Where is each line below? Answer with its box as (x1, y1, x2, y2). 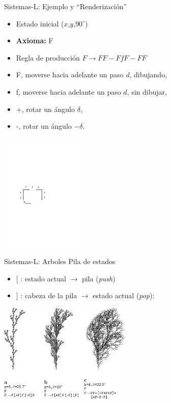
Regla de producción (16, 52, 80, 63)
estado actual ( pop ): (93, 290, 155, 301)
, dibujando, (129, 69, 167, 80)
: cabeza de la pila (20, 290, 77, 301)
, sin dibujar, (127, 86, 167, 97)
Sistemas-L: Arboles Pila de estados (4, 256, 116, 267)
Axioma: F (16, 35, 53, 46)
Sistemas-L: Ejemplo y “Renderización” (4, 1, 127, 11)
